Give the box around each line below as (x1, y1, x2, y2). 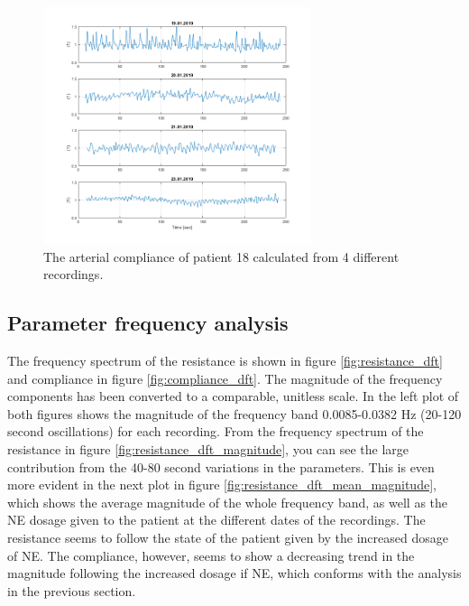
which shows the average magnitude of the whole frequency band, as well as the (7, 492, 448, 511)
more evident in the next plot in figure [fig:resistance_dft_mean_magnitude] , (7, 475, 437, 494)
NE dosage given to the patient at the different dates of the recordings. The (7, 510, 426, 529)
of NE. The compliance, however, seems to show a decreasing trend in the (7, 545, 415, 564)
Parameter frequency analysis (7, 309, 289, 337)
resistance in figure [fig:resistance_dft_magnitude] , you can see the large (7, 440, 409, 459)
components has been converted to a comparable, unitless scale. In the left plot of (7, 387, 459, 406)
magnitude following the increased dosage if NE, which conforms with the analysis (7, 564, 462, 583)
